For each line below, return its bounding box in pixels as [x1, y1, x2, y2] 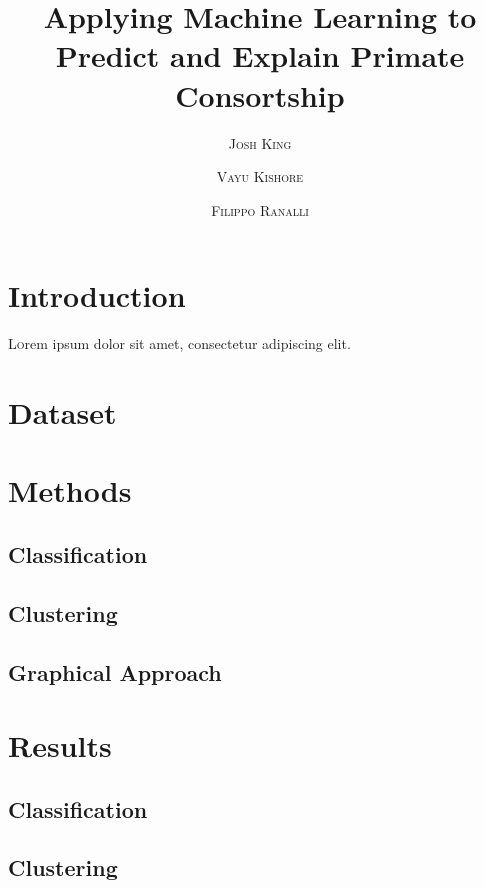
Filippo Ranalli [211, 199, 309, 220]
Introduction [8, 275, 186, 316]
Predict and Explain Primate [55, 35, 465, 76]
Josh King [228, 132, 292, 153]
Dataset [8, 392, 117, 432]
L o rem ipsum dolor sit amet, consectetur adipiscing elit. [8, 333, 351, 354]
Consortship [175, 74, 345, 115]
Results [8, 725, 112, 766]
